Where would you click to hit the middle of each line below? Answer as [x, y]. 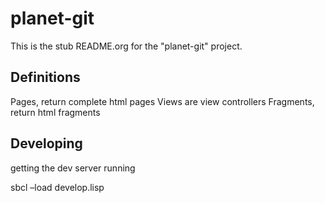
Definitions [45, 77]
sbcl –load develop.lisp [57, 187]
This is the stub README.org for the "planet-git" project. [126, 46]
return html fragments [55, 112]
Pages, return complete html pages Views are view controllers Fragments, [162, 101]
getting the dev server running [73, 168]
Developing [46, 143]
